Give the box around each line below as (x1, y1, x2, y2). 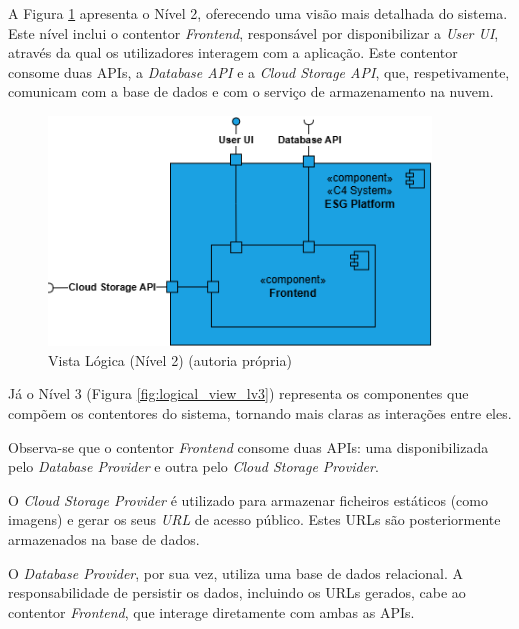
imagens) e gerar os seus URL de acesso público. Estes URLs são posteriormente (8, 509, 501, 530)
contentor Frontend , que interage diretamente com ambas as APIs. (8, 601, 415, 622)
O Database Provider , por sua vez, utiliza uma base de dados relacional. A (8, 562, 463, 583)
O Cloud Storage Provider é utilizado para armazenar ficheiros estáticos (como (8, 489, 488, 510)
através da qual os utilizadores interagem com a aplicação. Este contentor (8, 42, 458, 63)
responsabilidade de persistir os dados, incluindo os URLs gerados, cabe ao (8, 582, 466, 603)
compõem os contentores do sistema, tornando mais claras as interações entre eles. (8, 402, 512, 423)
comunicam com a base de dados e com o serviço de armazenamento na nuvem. (8, 81, 494, 102)
